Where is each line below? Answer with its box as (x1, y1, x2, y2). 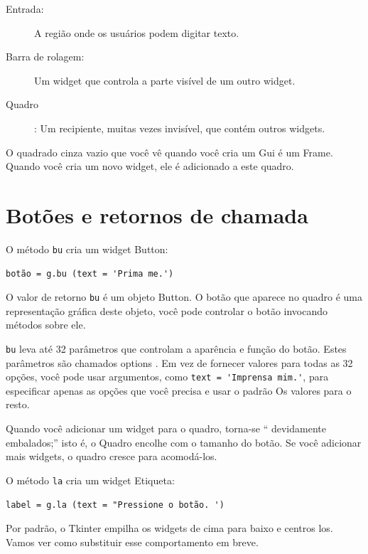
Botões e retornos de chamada (6, 200, 308, 229)
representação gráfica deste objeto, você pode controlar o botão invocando (6, 303, 328, 318)
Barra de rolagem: (6, 49, 85, 64)
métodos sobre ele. (6, 317, 86, 332)
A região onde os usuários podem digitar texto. (34, 25, 239, 40)
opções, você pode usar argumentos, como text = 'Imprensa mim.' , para (6, 369, 329, 384)
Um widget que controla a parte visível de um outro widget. (34, 73, 296, 87)
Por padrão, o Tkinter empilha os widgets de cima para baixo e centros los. (6, 521, 333, 536)
